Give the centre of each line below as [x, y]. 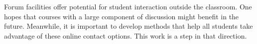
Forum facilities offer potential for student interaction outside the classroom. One [128, 6]
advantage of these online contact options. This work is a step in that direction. [126, 35]
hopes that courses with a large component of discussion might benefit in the [122, 16]
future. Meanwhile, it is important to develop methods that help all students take [128, 26]
